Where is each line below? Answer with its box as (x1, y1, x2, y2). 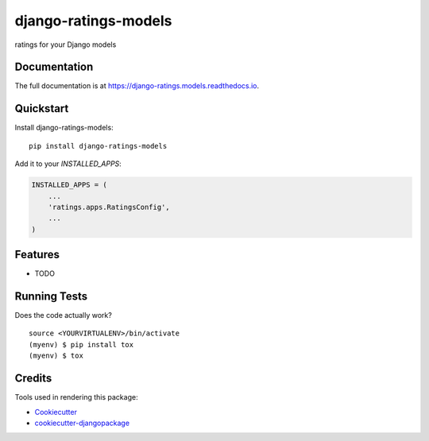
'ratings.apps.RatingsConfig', (48, 203, 170, 211)
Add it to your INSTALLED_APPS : (14, 159, 122, 168)
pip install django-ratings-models (29, 141, 168, 150)
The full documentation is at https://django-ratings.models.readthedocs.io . (14, 81, 260, 91)
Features (14, 248, 60, 261)
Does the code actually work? (14, 311, 113, 320)
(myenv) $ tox (29, 351, 83, 361)
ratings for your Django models (14, 40, 117, 49)
